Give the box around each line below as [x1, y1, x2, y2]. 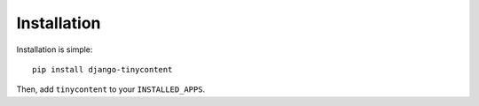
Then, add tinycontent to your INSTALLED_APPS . [16, 84, 206, 95]
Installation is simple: [16, 44, 93, 55]
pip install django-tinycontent [32, 64, 173, 74]
